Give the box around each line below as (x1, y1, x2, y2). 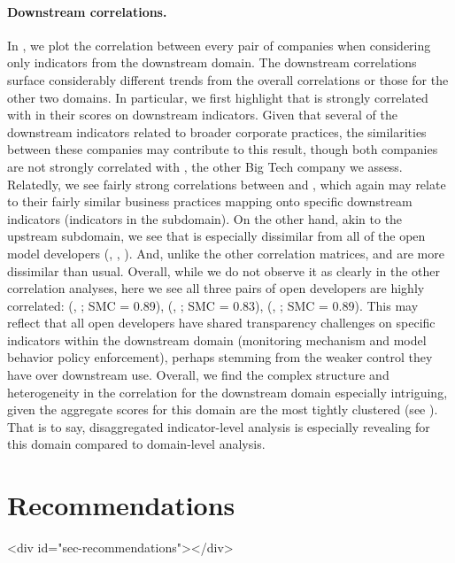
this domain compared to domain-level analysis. (7, 435, 266, 453)
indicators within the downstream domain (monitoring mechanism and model (7, 330, 427, 349)
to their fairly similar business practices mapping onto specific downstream (7, 192, 413, 211)
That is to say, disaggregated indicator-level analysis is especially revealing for (7, 417, 430, 436)
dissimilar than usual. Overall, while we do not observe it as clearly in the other (7, 261, 441, 280)
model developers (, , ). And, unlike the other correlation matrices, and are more (7, 243, 444, 262)
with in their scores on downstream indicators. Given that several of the (7, 105, 397, 124)
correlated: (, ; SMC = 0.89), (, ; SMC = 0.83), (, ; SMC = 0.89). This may (7, 296, 419, 314)
